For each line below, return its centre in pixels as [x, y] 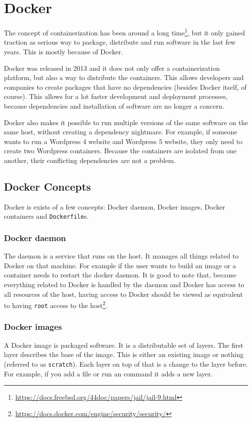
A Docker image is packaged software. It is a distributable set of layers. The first [124, 345]
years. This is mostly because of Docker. [63, 51]
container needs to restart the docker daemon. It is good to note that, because [120, 275]
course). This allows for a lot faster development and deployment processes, [116, 96]
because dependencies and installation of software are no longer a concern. [114, 105]
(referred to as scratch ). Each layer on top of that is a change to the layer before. [126, 364]
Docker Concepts [47, 186]
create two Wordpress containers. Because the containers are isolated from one [120, 151]
